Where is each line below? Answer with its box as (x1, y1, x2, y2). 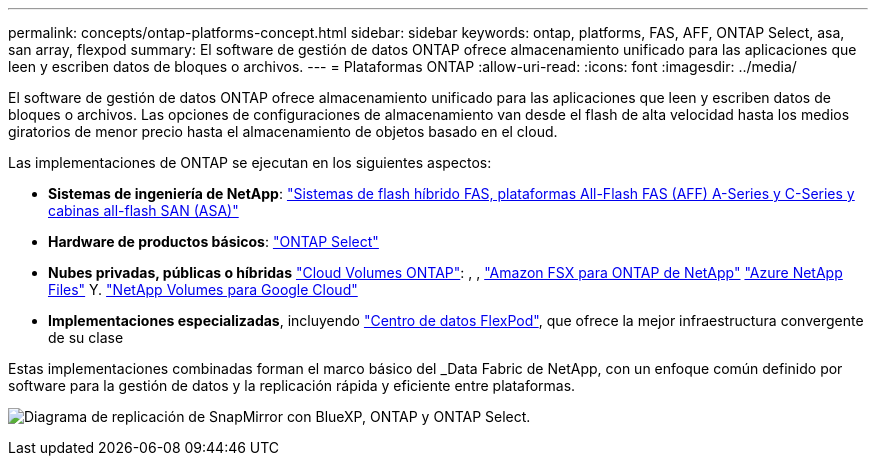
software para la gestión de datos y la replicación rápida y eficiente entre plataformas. (8, 377, 576, 394)
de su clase (48, 329, 124, 346)
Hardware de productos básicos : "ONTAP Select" (48, 233, 379, 250)
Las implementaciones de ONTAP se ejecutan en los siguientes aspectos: (8, 154, 492, 171)
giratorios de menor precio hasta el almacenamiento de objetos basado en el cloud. (8, 123, 558, 140)
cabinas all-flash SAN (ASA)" (48, 202, 239, 219)
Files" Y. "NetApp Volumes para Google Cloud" (48, 281, 358, 298)
